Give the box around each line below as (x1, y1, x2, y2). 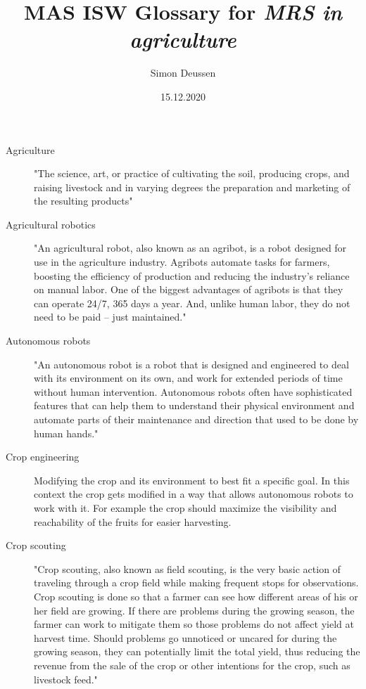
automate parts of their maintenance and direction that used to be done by (34, 412, 359, 426)
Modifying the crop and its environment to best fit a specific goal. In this (34, 472, 350, 487)
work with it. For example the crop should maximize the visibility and (34, 500, 337, 515)
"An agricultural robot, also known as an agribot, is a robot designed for (34, 240, 347, 255)
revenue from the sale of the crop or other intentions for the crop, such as (34, 657, 351, 672)
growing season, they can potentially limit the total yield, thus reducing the (34, 644, 360, 659)
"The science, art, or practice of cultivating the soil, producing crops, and (34, 166, 350, 181)
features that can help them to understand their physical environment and (34, 398, 355, 413)
